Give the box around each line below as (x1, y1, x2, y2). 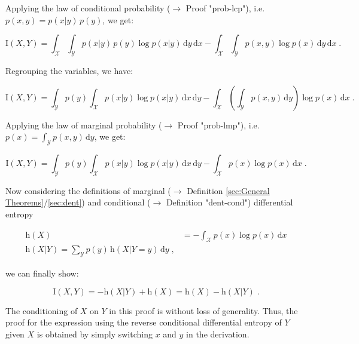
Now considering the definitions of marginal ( (5, 184, 171, 196)
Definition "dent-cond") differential (166, 196, 293, 208)
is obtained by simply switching (36, 327, 153, 340)
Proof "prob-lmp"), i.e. (177, 118, 260, 131)
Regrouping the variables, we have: (5, 64, 133, 76)
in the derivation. (186, 327, 250, 340)
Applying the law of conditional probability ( (5, 2, 171, 14)
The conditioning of (5, 304, 78, 317)
